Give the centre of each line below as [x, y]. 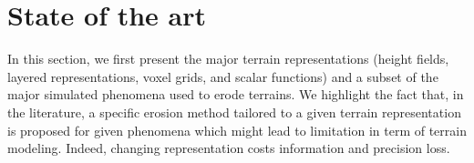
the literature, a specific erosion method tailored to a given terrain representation [234, 112]
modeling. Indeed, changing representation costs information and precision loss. [229, 148]
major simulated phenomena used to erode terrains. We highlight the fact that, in [236, 94]
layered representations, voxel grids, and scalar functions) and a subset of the [223, 76]
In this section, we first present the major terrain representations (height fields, [228, 59]
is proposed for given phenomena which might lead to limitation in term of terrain [237, 130]
